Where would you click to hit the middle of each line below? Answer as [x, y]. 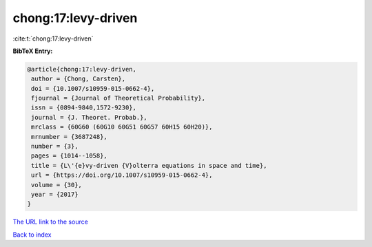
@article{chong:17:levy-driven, [82, 69]
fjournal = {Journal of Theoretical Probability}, [118, 98]
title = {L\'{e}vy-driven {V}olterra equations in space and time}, [149, 165]
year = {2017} [55, 194]
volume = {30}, [57, 185]
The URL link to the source [51, 222]
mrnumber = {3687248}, [70, 137]
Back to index [32, 235]
